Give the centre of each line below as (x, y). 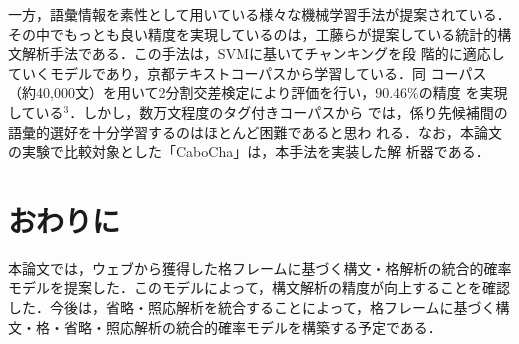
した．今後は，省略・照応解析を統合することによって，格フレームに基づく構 (259, 307)
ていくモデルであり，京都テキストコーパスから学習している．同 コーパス (247, 72)
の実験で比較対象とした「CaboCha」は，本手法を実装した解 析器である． (249, 151)
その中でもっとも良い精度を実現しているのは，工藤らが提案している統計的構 (260, 33)
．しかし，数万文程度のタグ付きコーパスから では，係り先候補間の (288, 111)
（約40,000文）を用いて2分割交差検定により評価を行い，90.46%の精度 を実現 (258, 92)
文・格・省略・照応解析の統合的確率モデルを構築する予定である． (225, 326)
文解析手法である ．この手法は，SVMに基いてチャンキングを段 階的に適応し (256, 53)
